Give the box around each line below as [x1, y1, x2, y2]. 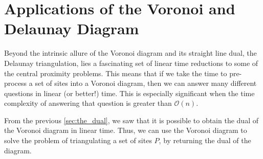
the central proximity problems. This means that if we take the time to [4, 67, 227, 78]
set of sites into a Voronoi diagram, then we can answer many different [35, 78, 257, 88]
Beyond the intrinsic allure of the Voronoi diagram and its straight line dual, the [4, 48, 257, 58]
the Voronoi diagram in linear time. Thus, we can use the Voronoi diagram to [4, 125, 247, 135]
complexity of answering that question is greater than [4, 98, 172, 108]
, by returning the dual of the [159, 135, 251, 146]
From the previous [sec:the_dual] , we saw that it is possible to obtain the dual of [4, 115, 258, 125]
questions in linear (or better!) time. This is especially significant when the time [4, 87, 255, 98]
